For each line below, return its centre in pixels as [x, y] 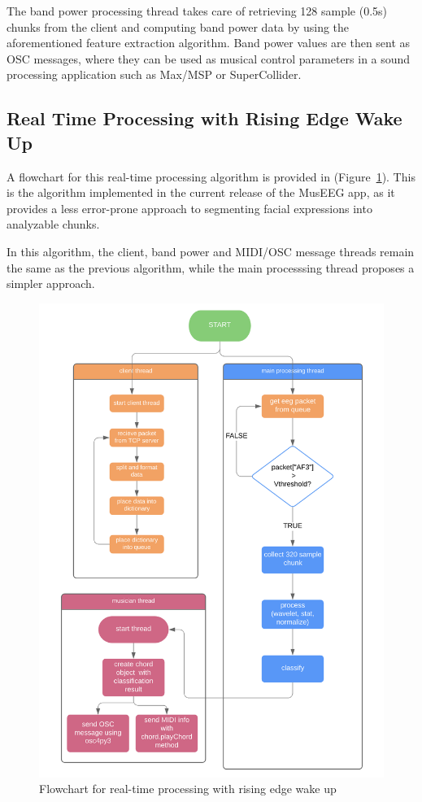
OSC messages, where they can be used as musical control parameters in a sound [209, 58]
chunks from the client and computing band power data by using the [178, 26]
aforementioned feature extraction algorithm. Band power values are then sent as [209, 43]
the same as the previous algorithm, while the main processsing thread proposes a [211, 267]
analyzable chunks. [53, 224]
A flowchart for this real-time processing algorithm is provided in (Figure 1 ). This [211, 176]
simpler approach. [51, 283]
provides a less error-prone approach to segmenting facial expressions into [189, 208]
